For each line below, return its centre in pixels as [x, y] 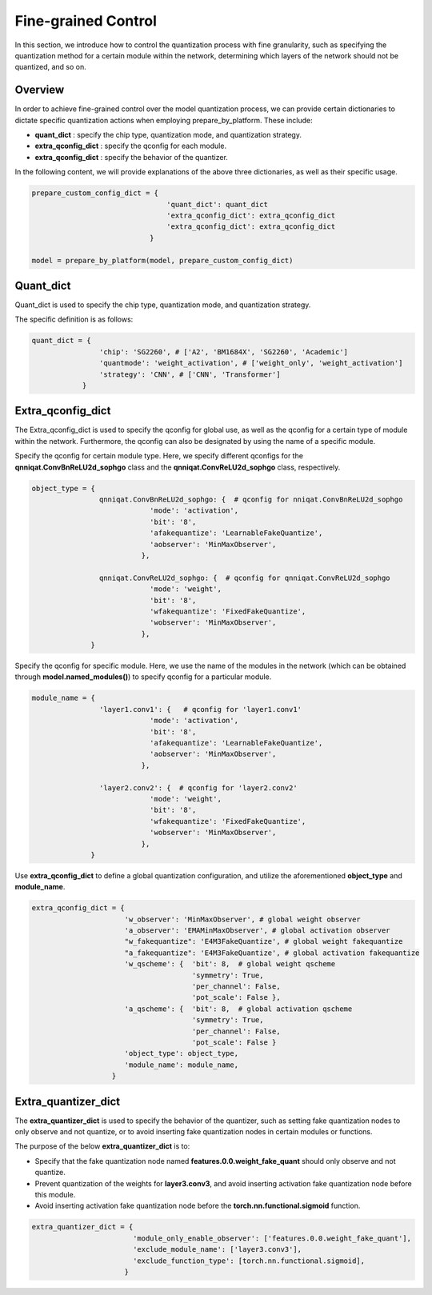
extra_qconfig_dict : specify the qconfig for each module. [131, 146]
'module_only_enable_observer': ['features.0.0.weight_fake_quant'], [272, 1238]
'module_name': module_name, [182, 1065]
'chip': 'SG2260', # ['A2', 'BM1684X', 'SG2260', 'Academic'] [223, 352]
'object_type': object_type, [182, 1053]
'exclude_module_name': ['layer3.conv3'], [217, 1249]
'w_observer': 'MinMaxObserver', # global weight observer [243, 919]
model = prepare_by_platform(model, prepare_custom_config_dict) [162, 260]
